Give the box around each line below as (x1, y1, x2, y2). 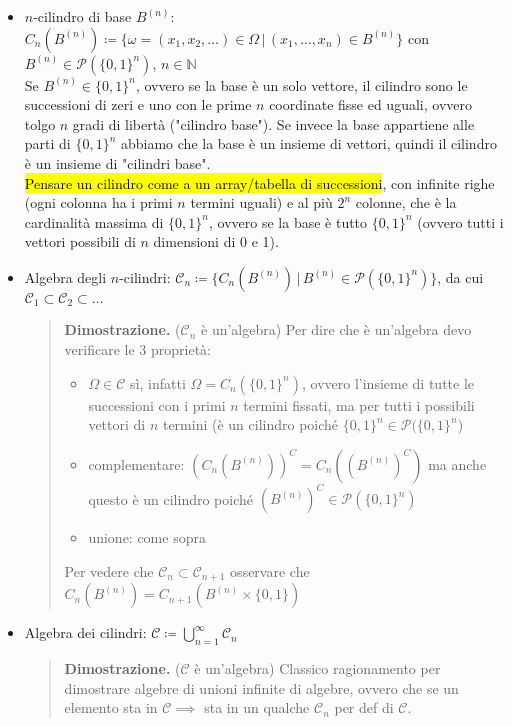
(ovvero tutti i (417, 211, 504, 232)
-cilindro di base (33, 6, 132, 26)
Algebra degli (24, 266, 107, 287)
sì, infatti (130, 372, 186, 393)
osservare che (230, 560, 310, 581)
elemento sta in (64, 697, 158, 718)
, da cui (437, 266, 484, 287)
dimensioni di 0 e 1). (153, 231, 279, 252)
